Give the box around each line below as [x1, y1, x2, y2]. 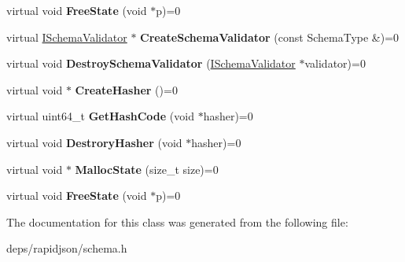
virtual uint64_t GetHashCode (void [6, 108, 194, 124]
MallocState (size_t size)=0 [75, 161, 219, 177]
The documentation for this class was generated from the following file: [6, 213, 348, 230]
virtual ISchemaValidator [6, 28, 127, 45]
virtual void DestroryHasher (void [6, 134, 182, 150]
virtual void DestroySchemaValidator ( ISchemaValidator [6, 55, 296, 72]
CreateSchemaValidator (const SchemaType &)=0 [140, 28, 399, 45]
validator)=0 [304, 55, 366, 72]
